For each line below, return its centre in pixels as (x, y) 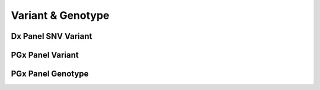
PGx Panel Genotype (50, 74)
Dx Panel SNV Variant (52, 36)
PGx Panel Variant (45, 55)
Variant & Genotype (60, 15)
